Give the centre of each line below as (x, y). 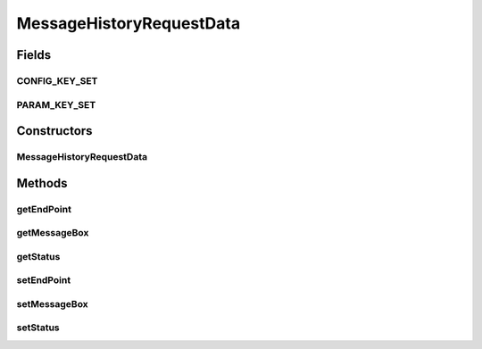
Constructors (54, 131)
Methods (42, 183)
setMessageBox (52, 303)
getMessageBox (53, 233)
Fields (34, 55)
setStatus (38, 328)
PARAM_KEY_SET (56, 104)
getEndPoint (44, 209)
